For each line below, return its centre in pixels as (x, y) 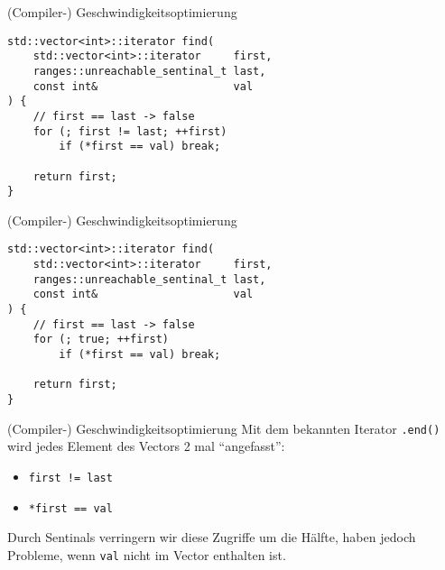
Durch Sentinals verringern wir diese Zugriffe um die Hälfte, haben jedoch (212, 537)
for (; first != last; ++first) (130, 131)
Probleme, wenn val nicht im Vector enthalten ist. (147, 554)
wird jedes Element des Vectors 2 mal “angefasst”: (146, 446)
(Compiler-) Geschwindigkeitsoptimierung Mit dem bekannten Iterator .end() (224, 428)
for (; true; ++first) (101, 340)
